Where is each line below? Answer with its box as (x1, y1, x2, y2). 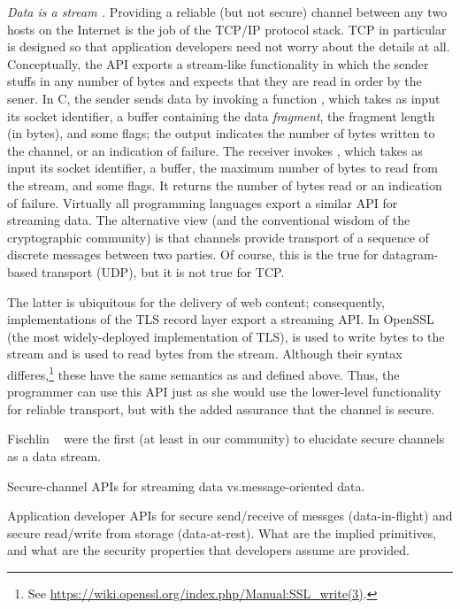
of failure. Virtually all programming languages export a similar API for (7, 193, 398, 212)
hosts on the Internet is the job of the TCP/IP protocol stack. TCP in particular (7, 19, 447, 38)
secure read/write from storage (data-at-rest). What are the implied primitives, (7, 523, 437, 542)
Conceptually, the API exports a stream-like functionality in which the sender (7, 54, 429, 73)
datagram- (382, 245, 439, 264)
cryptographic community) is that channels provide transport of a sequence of (7, 227, 429, 246)
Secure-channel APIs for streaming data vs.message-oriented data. (7, 476, 365, 495)
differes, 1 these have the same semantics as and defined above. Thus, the (7, 362, 400, 383)
